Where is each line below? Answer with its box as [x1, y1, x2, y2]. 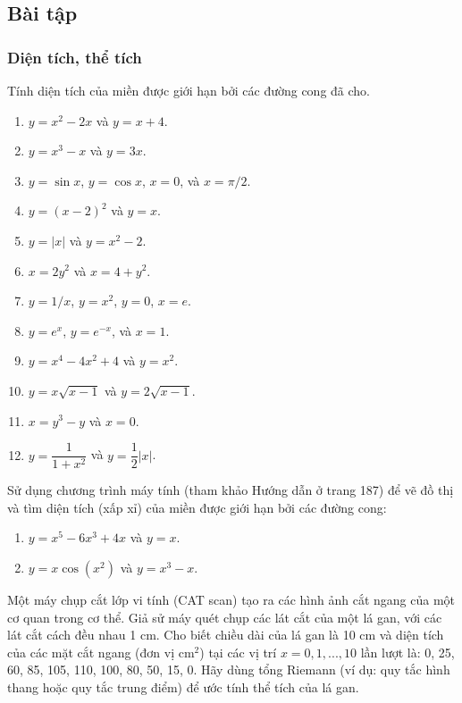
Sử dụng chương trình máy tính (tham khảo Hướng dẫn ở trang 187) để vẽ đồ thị [7, 481, 454, 499]
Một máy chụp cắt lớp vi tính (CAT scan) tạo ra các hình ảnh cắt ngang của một [7, 590, 455, 608]
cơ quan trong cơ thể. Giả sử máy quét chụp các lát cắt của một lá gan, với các [7, 607, 442, 626]
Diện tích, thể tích [7, 46, 142, 68]
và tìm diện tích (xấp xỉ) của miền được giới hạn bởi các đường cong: [7, 498, 387, 516]
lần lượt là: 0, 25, [360, 642, 455, 661]
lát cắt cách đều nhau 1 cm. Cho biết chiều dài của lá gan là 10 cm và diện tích [7, 625, 444, 644]
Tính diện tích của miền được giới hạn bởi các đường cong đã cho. [7, 81, 371, 99]
